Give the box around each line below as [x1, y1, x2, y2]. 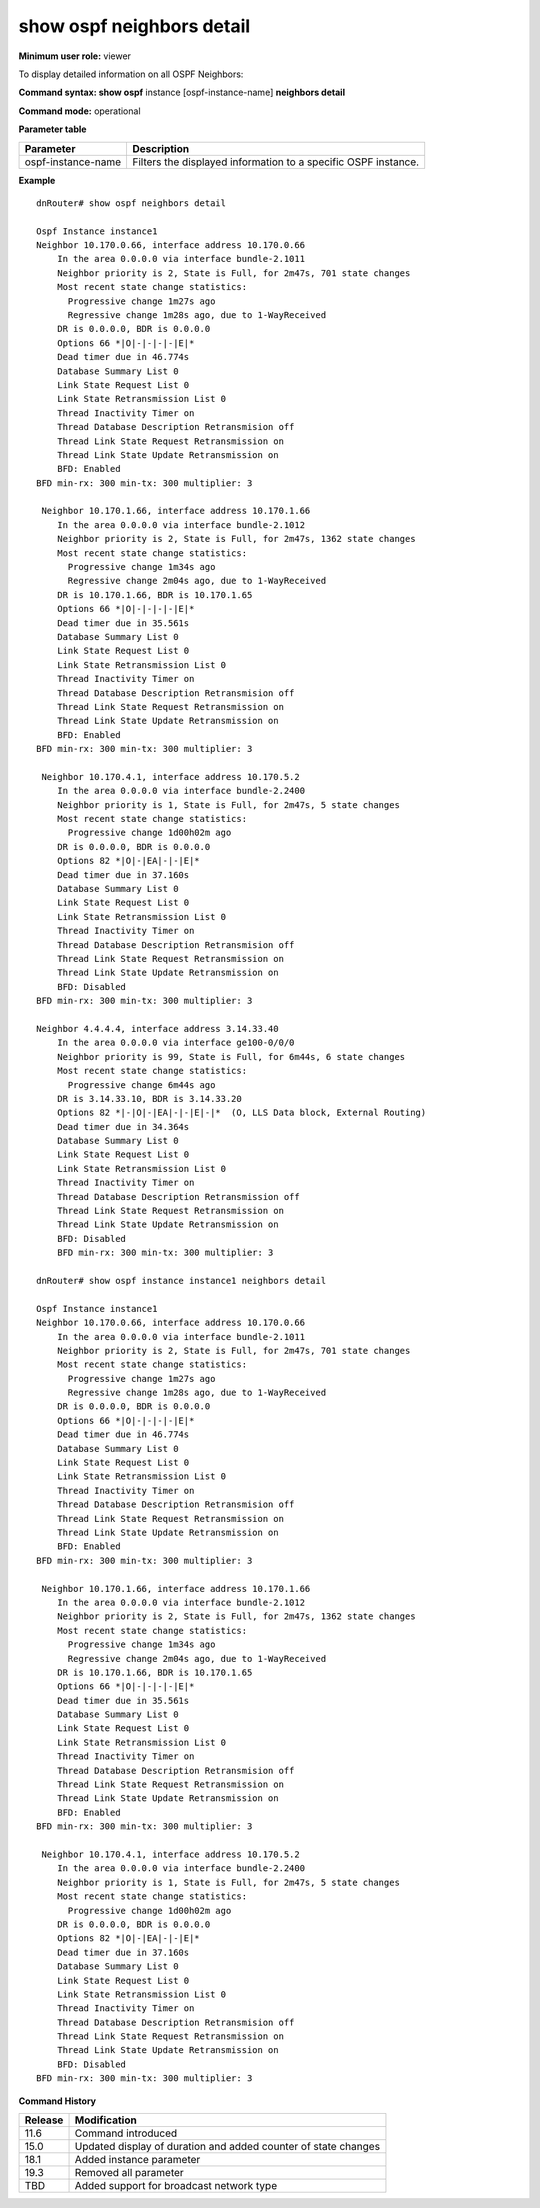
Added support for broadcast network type [74, 2179, 278, 2193]
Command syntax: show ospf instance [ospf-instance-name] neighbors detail [18, 86, 345, 99]
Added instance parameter [74, 2153, 201, 2167]
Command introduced [74, 2126, 178, 2140]
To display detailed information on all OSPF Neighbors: [18, 68, 244, 80]
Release [24, 2113, 64, 2127]
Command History [18, 2095, 97, 2107]
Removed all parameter [74, 2166, 184, 2180]
